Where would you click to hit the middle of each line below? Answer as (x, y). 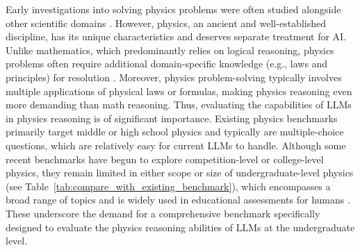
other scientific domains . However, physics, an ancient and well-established (166, 23)
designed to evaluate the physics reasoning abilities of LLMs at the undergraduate (180, 227)
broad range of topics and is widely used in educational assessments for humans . (178, 200)
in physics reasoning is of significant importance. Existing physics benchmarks (172, 118)
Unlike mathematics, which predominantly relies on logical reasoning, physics (170, 50)
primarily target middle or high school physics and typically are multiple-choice (175, 132)
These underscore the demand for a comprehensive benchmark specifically (163, 213)
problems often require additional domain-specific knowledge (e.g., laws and (167, 64)
